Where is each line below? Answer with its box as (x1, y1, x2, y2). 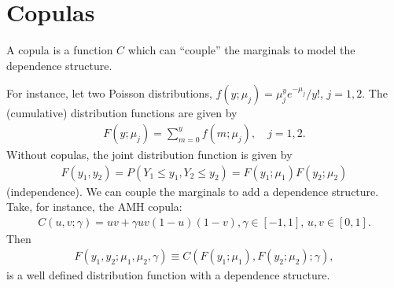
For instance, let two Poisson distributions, (6, 85, 212, 102)
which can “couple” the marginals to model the (127, 42, 355, 58)
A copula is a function (6, 42, 113, 58)
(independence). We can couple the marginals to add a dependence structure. (6, 183, 379, 199)
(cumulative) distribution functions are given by (6, 105, 238, 121)
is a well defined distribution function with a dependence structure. (6, 267, 330, 283)
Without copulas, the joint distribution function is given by (6, 146, 293, 162)
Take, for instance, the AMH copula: (6, 198, 182, 215)
